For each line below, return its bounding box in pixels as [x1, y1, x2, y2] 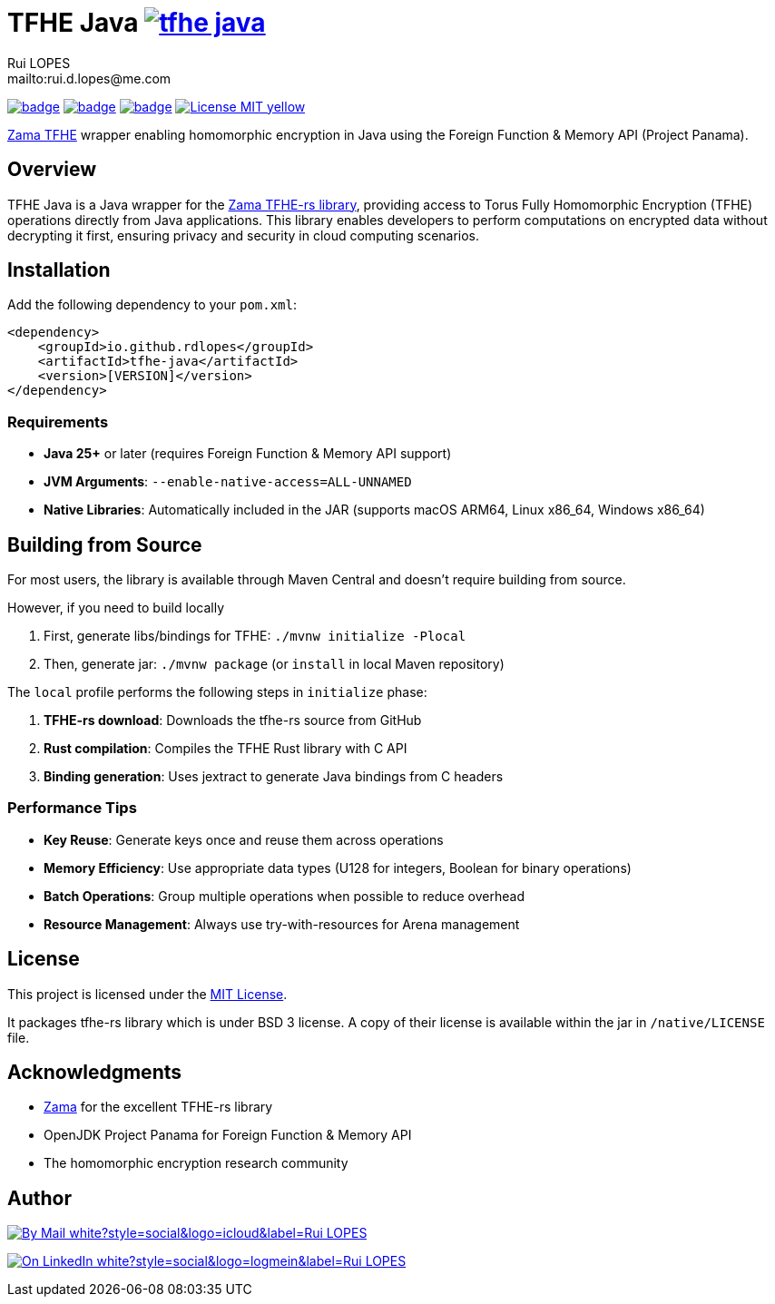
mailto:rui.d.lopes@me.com [7, 70, 172, 86]
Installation [7, 259, 111, 282]
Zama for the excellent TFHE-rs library [44, 1099, 273, 1115]
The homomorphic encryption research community [44, 1155, 348, 1172]
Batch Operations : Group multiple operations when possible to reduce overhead [44, 887, 525, 904]
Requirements [7, 412, 109, 431]
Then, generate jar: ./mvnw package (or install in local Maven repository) [44, 656, 505, 672]
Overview [7, 158, 97, 181]
